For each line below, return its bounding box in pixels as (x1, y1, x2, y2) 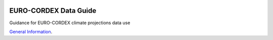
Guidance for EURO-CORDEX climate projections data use (9, 20, 130, 26)
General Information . (9, 29, 53, 35)
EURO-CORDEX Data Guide (9, 6, 97, 15)
